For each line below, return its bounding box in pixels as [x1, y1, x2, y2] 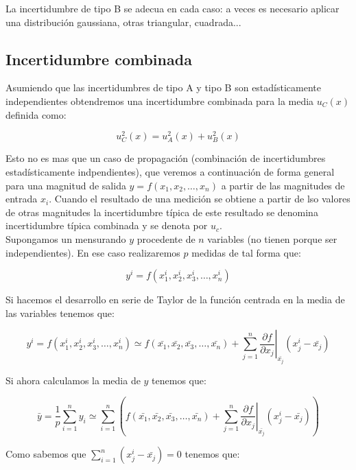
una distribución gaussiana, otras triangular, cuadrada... [5, 14, 241, 29]
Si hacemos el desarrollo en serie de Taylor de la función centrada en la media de [5, 292, 345, 307]
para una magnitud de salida [5, 178, 126, 192]
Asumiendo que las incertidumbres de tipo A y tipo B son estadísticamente [5, 80, 321, 95]
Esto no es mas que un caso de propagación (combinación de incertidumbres [5, 151, 326, 165]
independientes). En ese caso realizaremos [5, 245, 180, 259]
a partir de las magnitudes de [221, 178, 345, 192]
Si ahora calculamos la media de [5, 373, 141, 387]
